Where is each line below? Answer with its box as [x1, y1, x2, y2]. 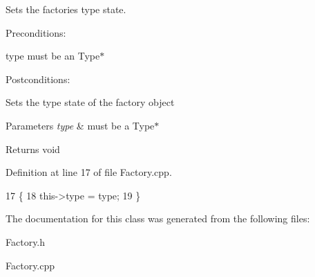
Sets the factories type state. [6, 2, 126, 16]
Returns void [6, 141, 60, 156]
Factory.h [6, 234, 46, 249]
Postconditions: [6, 71, 70, 86]
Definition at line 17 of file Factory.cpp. [6, 165, 172, 179]
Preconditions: [6, 25, 66, 39]
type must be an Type [6, 48, 100, 63]
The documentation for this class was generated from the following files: [6, 211, 310, 226]
